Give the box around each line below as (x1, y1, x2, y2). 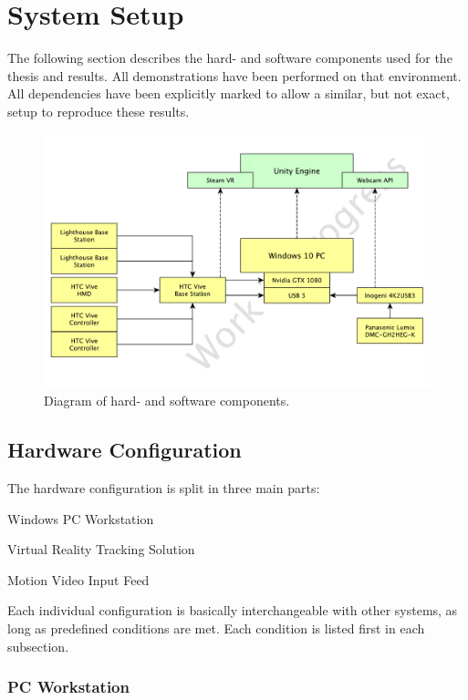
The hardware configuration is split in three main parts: (7, 478, 320, 497)
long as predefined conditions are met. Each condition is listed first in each (7, 618, 425, 637)
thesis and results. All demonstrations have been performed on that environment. (7, 66, 462, 85)
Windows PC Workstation (7, 509, 154, 528)
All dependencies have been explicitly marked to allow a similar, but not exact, (7, 84, 450, 103)
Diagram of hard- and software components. (44, 391, 290, 410)
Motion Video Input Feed (7, 570, 150, 589)
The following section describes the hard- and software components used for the (7, 48, 452, 67)
